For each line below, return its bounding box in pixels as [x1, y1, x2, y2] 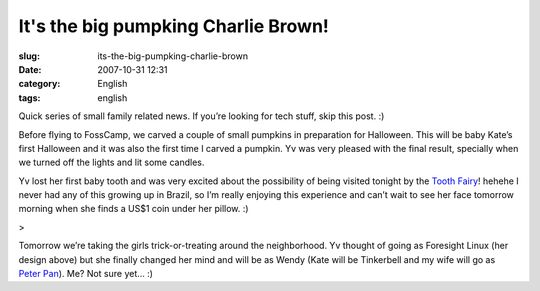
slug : [18, 50, 40, 62]
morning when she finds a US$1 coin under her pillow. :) [18, 203, 249, 215]
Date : [18, 63, 42, 75]
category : [18, 78, 61, 90]
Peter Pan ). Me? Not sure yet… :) [18, 268, 154, 280]
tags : [18, 91, 41, 104]
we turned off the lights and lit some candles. [18, 156, 205, 169]
